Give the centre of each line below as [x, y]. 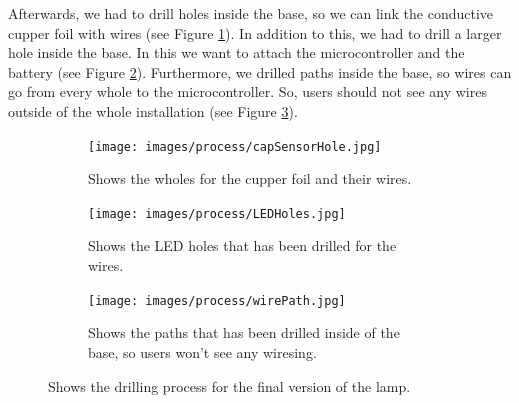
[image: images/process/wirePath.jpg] [217, 300]
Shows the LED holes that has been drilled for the [242, 245]
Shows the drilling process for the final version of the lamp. [229, 385]
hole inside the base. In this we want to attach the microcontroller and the [236, 52]
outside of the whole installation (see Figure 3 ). [153, 110]
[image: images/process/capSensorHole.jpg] [235, 146]
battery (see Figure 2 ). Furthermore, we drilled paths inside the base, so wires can [260, 71]
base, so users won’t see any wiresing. [202, 351]
